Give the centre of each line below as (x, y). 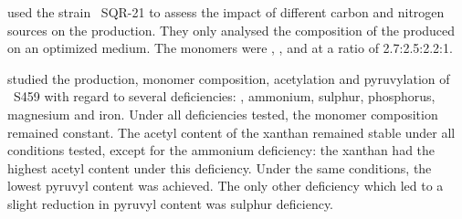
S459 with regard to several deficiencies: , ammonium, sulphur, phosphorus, (224, 96)
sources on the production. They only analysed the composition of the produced (231, 30)
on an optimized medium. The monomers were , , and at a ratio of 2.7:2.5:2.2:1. (230, 48)
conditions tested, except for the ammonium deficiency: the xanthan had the (221, 150)
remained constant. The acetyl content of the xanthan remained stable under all (231, 132)
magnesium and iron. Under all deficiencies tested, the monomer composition (223, 114)
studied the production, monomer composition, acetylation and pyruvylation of (229, 78)
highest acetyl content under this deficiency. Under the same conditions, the (220, 167)
